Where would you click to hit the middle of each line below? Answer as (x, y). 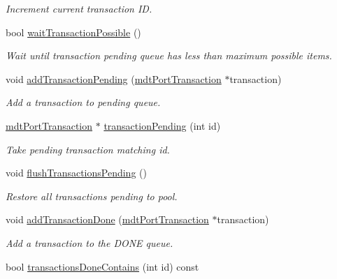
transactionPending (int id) (162, 125)
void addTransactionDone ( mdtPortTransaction (107, 219)
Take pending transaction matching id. (88, 149)
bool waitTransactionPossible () (73, 32)
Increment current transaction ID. (79, 8)
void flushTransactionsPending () (76, 173)
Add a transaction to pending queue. (83, 102)
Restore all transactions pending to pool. (92, 196)
